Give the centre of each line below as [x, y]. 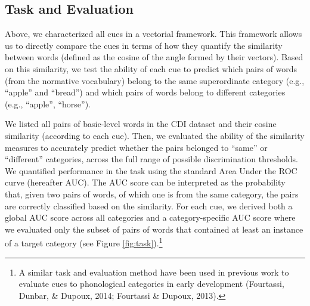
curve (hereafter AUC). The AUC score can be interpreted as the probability [145, 182]
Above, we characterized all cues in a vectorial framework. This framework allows [154, 34]
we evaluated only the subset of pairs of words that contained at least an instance [154, 229]
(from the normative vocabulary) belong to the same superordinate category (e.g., [155, 80]
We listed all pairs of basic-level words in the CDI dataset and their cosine [141, 124]
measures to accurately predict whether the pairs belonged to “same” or [136, 147]
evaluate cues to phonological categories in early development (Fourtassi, [151, 284]
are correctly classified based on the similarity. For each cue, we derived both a [149, 205]
